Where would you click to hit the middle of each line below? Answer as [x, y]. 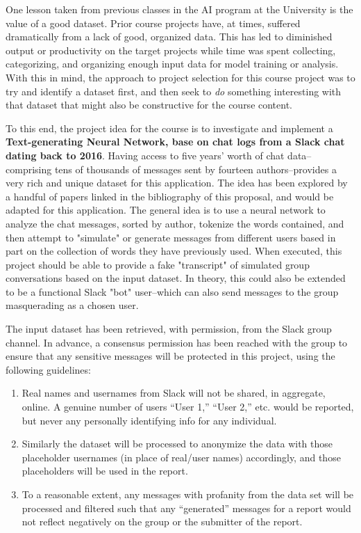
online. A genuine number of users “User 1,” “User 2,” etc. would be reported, [188, 407]
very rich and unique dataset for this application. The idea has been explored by [177, 183]
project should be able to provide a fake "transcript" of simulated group [158, 264]
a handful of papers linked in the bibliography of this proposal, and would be [170, 196]
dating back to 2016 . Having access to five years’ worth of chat [145, 155]
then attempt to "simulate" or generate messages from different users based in [171, 237]
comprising [29, 169]
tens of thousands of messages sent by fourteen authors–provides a [195, 169]
